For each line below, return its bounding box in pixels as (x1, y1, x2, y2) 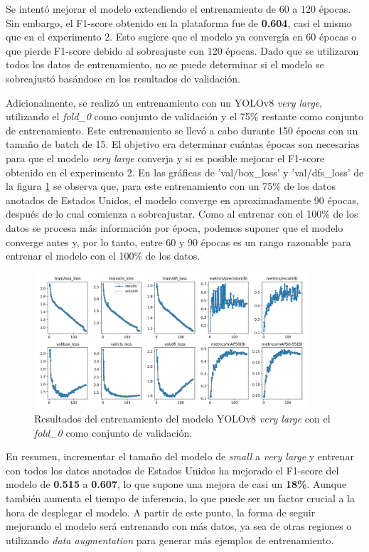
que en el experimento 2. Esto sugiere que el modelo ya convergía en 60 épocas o (6, 29, 357, 44)
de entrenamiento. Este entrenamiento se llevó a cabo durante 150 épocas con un (6, 122, 358, 137)
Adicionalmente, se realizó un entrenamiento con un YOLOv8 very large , (6, 95, 323, 110)
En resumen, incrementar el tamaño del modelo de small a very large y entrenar (6, 449, 354, 464)
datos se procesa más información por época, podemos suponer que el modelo (6, 220, 343, 235)
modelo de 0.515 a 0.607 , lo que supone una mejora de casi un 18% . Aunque (6, 477, 347, 492)
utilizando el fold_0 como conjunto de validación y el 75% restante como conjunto (6, 109, 364, 124)
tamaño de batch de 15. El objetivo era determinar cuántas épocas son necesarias (6, 137, 360, 152)
